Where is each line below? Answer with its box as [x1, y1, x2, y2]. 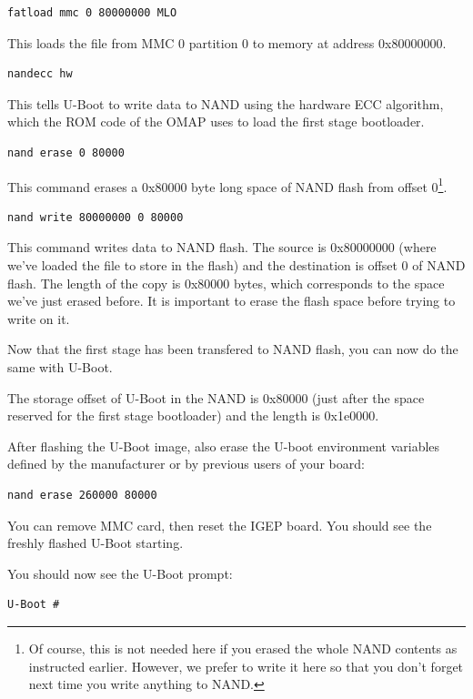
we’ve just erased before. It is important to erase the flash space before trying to [7, 291, 456, 310]
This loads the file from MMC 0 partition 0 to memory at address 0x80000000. [7, 33, 447, 52]
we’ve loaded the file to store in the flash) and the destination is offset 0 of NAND [7, 256, 466, 274]
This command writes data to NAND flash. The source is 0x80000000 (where [7, 238, 437, 257]
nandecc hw [7, 67, 73, 81]
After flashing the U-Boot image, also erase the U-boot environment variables [7, 436, 440, 455]
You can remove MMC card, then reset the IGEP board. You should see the [7, 515, 432, 534]
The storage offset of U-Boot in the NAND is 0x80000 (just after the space [7, 388, 425, 407]
